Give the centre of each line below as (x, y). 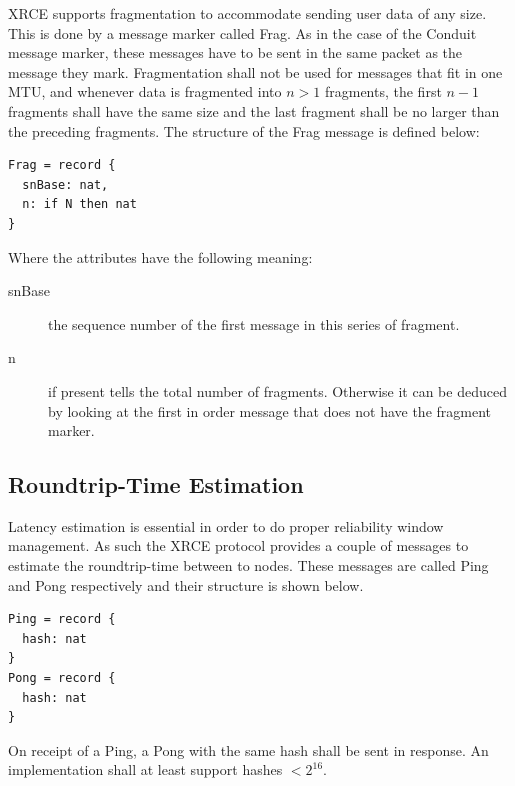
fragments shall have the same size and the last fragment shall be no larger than (254, 110)
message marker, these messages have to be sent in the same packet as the (235, 52)
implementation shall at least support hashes (145, 769)
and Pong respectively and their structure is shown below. (186, 584)
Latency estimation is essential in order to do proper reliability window (226, 525)
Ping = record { (62, 619)
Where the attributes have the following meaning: (160, 256)
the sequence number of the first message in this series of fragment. (254, 323)
